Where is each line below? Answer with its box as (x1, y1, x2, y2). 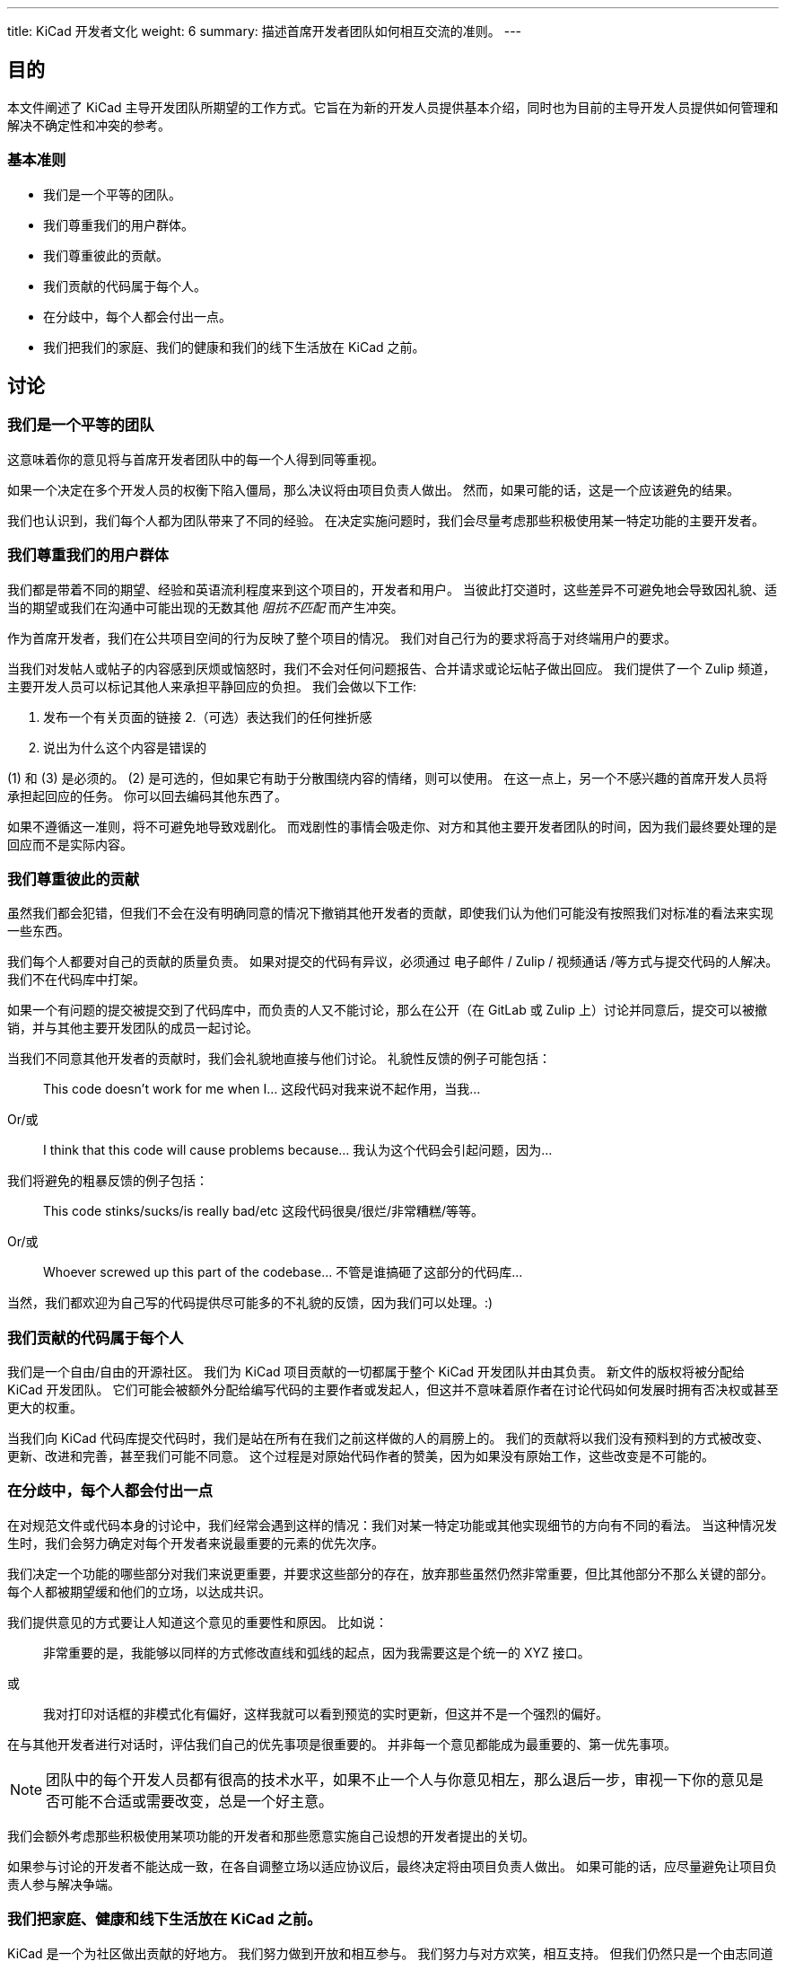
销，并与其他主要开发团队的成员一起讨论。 (7, 1020, 258, 1036)
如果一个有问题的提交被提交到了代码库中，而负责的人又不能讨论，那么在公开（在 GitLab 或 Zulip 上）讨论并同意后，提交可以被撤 (7, 1002, 767, 1018)
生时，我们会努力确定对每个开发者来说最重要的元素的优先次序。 (7, 1535, 384, 1551)
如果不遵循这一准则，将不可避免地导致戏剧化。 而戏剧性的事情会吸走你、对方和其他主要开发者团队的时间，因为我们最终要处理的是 (7, 818, 777, 834)
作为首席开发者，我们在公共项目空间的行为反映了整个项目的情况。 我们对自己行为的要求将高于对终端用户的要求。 (7, 629, 677, 646)
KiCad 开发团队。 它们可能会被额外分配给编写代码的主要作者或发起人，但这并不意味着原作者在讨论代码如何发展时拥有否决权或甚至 (7, 1382, 779, 1398)
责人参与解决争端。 (7, 1876, 120, 1892)
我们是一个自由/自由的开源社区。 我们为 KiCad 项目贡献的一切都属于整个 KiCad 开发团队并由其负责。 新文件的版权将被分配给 (7, 1364, 746, 1380)
